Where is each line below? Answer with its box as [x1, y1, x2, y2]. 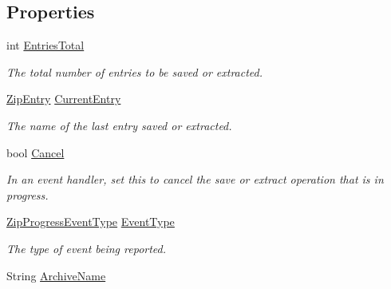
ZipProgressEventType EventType [6, 213, 175, 230]
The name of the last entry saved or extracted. [6, 117, 232, 133]
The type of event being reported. [6, 240, 167, 256]
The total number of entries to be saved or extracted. [6, 63, 263, 80]
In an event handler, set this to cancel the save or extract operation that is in [6, 171, 384, 188]
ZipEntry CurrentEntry [6, 90, 121, 107]
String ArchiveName [6, 267, 106, 283]
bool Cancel [6, 144, 65, 160]
